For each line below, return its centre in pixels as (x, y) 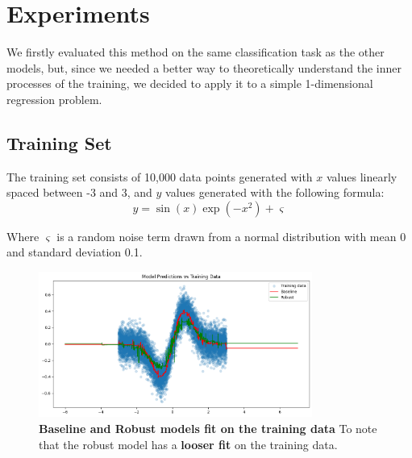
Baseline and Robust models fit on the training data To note (208, 429)
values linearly (362, 176)
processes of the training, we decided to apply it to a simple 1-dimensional (190, 83)
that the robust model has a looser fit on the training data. (188, 444)
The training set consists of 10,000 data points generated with (160, 176)
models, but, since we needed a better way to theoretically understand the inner (204, 67)
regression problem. (54, 99)
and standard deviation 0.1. (75, 252)
